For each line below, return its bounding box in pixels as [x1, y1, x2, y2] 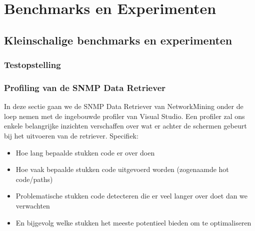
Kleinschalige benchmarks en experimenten [4, 32, 232, 47]
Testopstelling [4, 58, 61, 71]
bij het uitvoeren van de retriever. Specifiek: [4, 130, 138, 140]
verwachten [15, 200, 50, 210]
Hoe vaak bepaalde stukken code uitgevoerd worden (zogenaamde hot [15, 164, 229, 174]
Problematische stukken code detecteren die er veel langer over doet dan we [15, 190, 248, 201]
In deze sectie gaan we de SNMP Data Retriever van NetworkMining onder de [4, 101, 243, 111]
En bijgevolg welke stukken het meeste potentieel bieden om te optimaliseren [15, 217, 251, 227]
